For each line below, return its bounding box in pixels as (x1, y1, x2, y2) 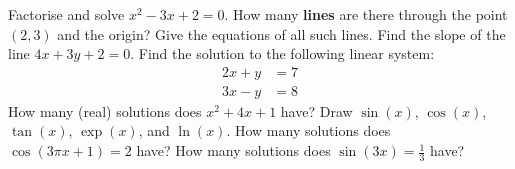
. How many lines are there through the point (224, 4, 508, 24)
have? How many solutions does (136, 140, 331, 161)
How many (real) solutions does (8, 100, 202, 121)
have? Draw (280, 100, 353, 121)
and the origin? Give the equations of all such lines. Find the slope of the (57, 23, 506, 44)
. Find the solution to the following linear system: (130, 43, 435, 64)
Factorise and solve (8, 4, 125, 24)
